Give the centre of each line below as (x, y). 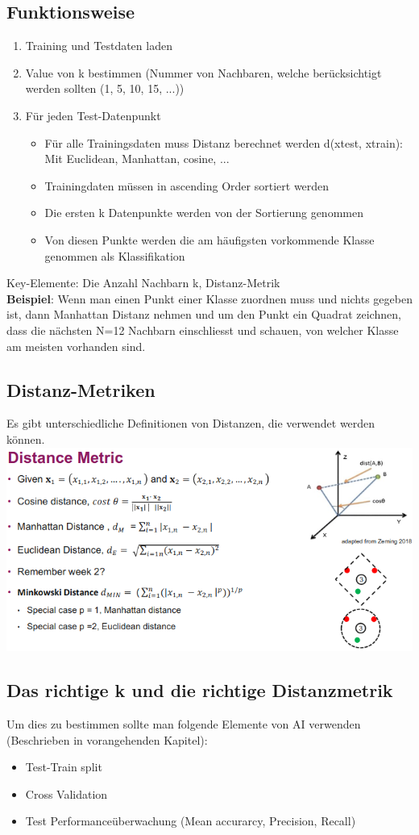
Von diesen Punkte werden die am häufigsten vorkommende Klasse (209, 239)
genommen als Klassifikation (115, 255)
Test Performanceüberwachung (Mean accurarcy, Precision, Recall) (191, 821)
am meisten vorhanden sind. (76, 346)
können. (26, 438)
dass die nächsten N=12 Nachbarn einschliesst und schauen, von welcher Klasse (203, 330)
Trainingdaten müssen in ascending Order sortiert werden (187, 185)
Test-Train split (64, 767)
